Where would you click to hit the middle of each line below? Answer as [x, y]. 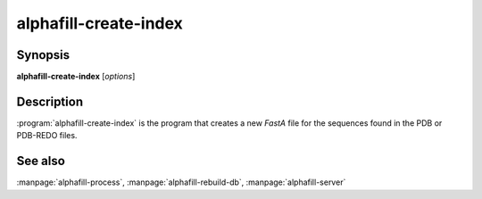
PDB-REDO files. [47, 136]
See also [41, 161]
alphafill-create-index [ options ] [76, 77]
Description [50, 101]
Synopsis [43, 55]
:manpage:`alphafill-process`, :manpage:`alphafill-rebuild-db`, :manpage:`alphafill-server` [181, 182]
